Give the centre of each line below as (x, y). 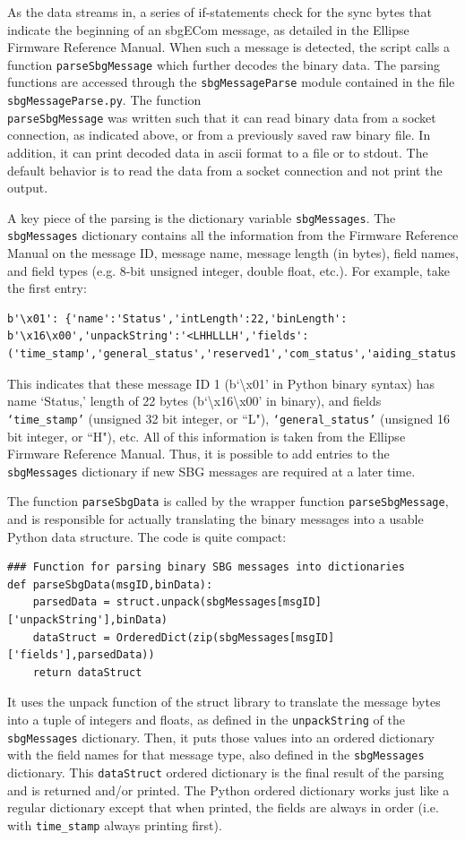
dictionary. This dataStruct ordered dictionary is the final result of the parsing (226, 772)
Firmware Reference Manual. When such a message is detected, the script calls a (229, 47)
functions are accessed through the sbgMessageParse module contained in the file (231, 82)
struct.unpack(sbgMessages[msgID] (219, 602)
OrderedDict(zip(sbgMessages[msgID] (225, 637)
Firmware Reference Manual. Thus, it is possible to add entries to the (198, 454)
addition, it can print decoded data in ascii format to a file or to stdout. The (218, 152)
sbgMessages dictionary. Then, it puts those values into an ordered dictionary (221, 737)
